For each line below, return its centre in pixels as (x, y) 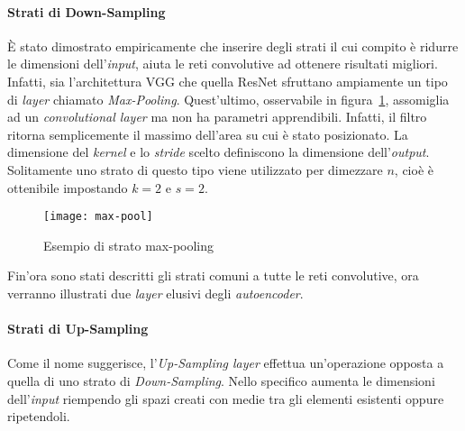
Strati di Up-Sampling (78, 329)
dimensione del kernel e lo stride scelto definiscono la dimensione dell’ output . (219, 152)
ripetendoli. (39, 416)
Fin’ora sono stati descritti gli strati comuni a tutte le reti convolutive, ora (213, 275)
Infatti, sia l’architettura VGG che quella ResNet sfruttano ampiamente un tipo (228, 81)
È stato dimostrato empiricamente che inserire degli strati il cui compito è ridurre (233, 46)
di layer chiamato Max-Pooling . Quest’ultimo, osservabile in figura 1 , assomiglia (228, 99)
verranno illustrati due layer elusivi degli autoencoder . (155, 293)
